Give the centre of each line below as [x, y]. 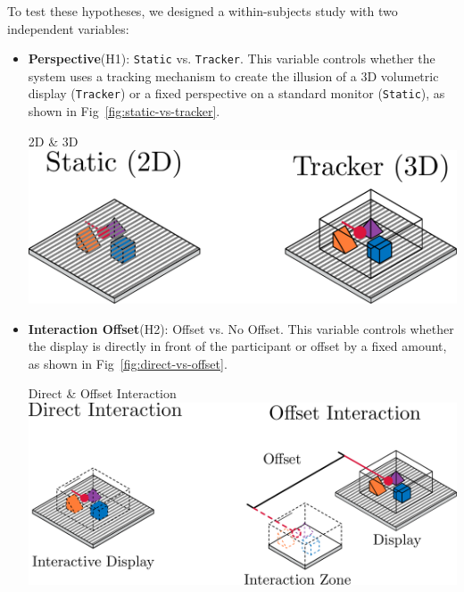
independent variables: [68, 28]
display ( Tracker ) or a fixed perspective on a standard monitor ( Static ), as [236, 93]
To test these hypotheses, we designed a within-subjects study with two [203, 11]
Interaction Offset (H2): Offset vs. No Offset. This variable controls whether [241, 328]
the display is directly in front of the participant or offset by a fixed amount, [237, 346]
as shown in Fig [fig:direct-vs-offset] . [128, 363]
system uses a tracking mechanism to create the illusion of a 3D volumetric [233, 75]
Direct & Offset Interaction [102, 393]
